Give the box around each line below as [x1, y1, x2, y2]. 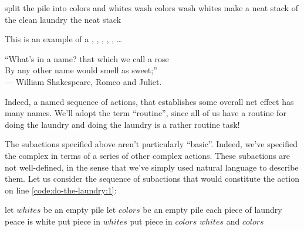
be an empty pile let [43, 203, 116, 216]
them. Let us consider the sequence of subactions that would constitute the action [5, 172, 299, 185]
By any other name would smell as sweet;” [5, 64, 157, 76]
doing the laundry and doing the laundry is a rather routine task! [5, 118, 240, 130]
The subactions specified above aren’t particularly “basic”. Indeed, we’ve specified [5, 138, 298, 150]
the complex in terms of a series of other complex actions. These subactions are [5, 149, 290, 161]
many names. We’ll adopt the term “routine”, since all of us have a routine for [5, 107, 286, 119]
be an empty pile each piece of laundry [143, 203, 282, 216]
